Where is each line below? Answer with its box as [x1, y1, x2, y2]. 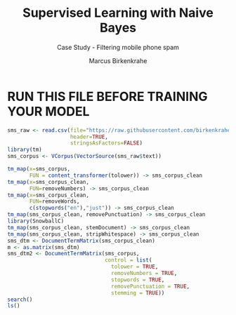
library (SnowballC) [7, 217, 65, 225]
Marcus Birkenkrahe [88, 56, 147, 65]
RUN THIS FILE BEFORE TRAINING [7, 88, 209, 105]
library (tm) [7, 146, 42, 154]
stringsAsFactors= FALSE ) [70, 140, 143, 147]
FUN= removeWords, [29, 198, 80, 205]
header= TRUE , [70, 133, 109, 140]
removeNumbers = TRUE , [111, 270, 178, 277]
